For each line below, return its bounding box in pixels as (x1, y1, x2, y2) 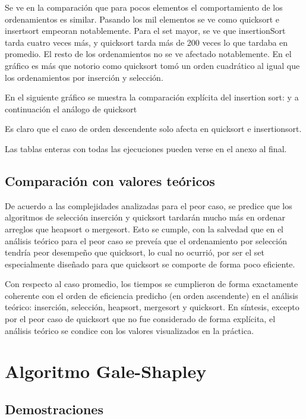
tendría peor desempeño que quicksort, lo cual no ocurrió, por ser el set (5, 246, 264, 259)
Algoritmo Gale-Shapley (5, 359, 207, 383)
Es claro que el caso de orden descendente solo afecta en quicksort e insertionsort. (5, 122, 302, 135)
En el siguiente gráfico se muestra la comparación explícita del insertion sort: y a (5, 91, 299, 103)
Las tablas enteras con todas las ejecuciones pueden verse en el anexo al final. (5, 142, 287, 155)
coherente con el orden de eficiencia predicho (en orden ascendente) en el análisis (5, 289, 298, 301)
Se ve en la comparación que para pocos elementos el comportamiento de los (5, 1, 283, 13)
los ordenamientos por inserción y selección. (5, 71, 163, 83)
